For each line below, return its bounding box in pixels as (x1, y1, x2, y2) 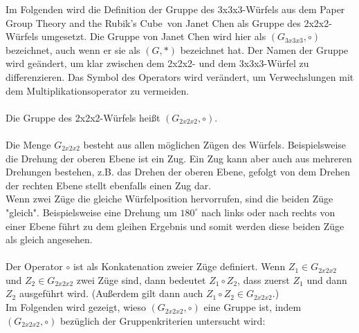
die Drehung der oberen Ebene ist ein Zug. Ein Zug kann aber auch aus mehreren (6, 151, 352, 165)
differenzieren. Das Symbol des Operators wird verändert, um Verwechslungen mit (6, 69, 354, 84)
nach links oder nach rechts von (201, 204, 335, 219)
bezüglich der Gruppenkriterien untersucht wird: (59, 313, 266, 327)
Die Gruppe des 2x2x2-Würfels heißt (6, 110, 160, 124)
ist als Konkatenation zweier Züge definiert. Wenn (73, 259, 286, 274)
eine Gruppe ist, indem (203, 300, 302, 314)
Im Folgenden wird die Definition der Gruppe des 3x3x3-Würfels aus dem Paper (6, 2, 345, 16)
